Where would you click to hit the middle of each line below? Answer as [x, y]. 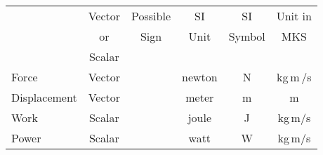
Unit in [294, 16]
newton [199, 77]
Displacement [44, 97]
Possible [151, 16]
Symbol [247, 36]
